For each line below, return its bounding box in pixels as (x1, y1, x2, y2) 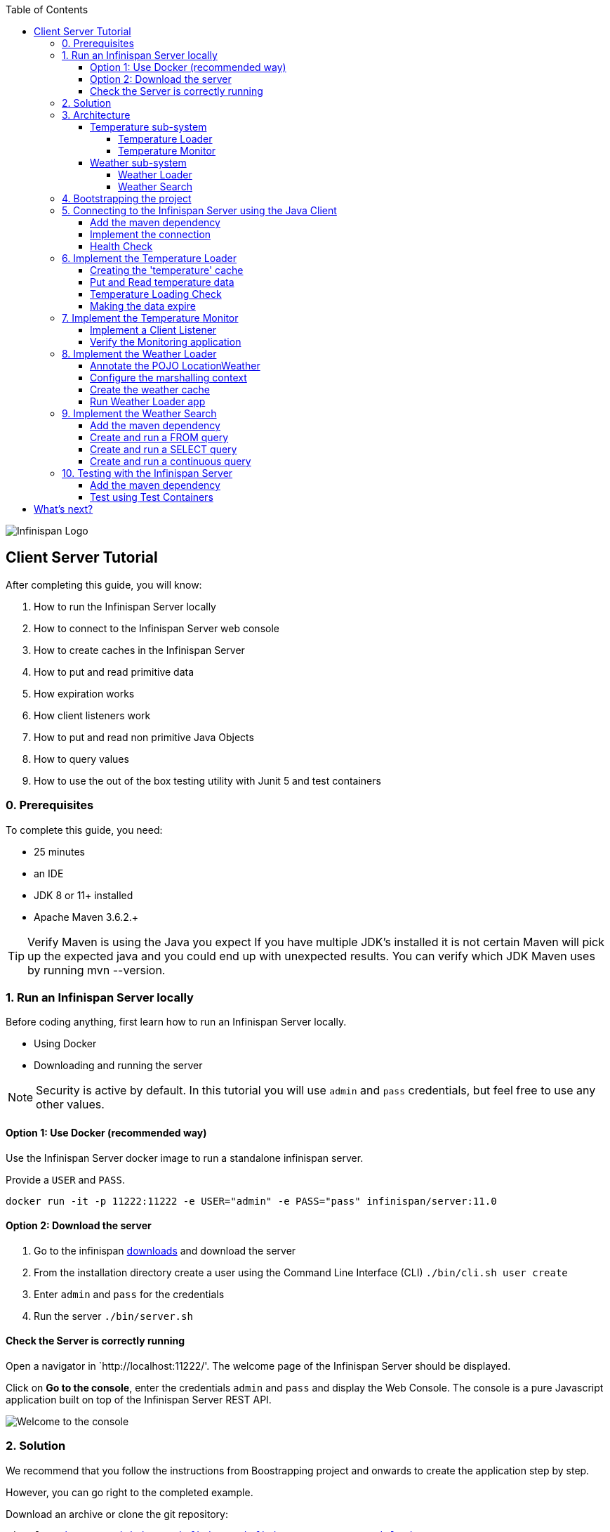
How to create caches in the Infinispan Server (34, 643, 245, 656)
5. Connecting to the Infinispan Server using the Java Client (62, 204, 337, 216)
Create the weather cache (90, 384, 210, 395)
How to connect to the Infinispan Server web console (34, 622, 279, 634)
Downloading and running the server (34, 1059, 203, 1072)
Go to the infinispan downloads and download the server (34, 1244, 296, 1257)
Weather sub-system (90, 157, 187, 169)
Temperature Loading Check (90, 288, 222, 300)
